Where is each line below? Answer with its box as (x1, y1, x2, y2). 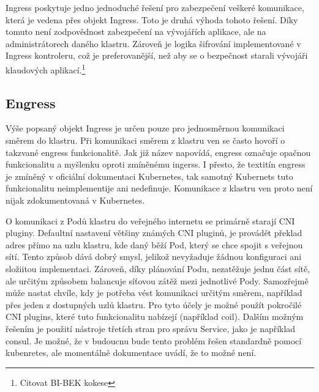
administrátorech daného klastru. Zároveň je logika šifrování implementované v (6, 37, 301, 50)
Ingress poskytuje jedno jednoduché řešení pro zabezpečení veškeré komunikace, (6, 1, 304, 13)
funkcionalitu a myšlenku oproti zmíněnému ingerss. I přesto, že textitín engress (6, 158, 306, 171)
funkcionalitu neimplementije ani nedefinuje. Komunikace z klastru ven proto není (6, 182, 313, 194)
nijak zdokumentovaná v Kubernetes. (6, 193, 145, 206)
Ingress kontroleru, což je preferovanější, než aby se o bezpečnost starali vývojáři (6, 49, 308, 62)
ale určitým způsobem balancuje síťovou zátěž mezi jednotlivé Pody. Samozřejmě (6, 274, 309, 287)
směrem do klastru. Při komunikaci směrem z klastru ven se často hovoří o (6, 134, 285, 147)
